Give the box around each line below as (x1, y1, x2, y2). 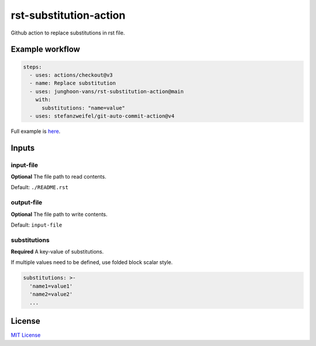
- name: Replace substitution (29, 80, 116, 87)
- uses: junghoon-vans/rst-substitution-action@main (29, 88, 184, 95)
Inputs (11, 143, 35, 153)
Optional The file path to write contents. (11, 211, 108, 218)
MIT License (11, 331, 41, 339)
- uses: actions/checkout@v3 (29, 71, 114, 78)
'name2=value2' (29, 291, 73, 298)
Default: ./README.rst (11, 184, 68, 191)
